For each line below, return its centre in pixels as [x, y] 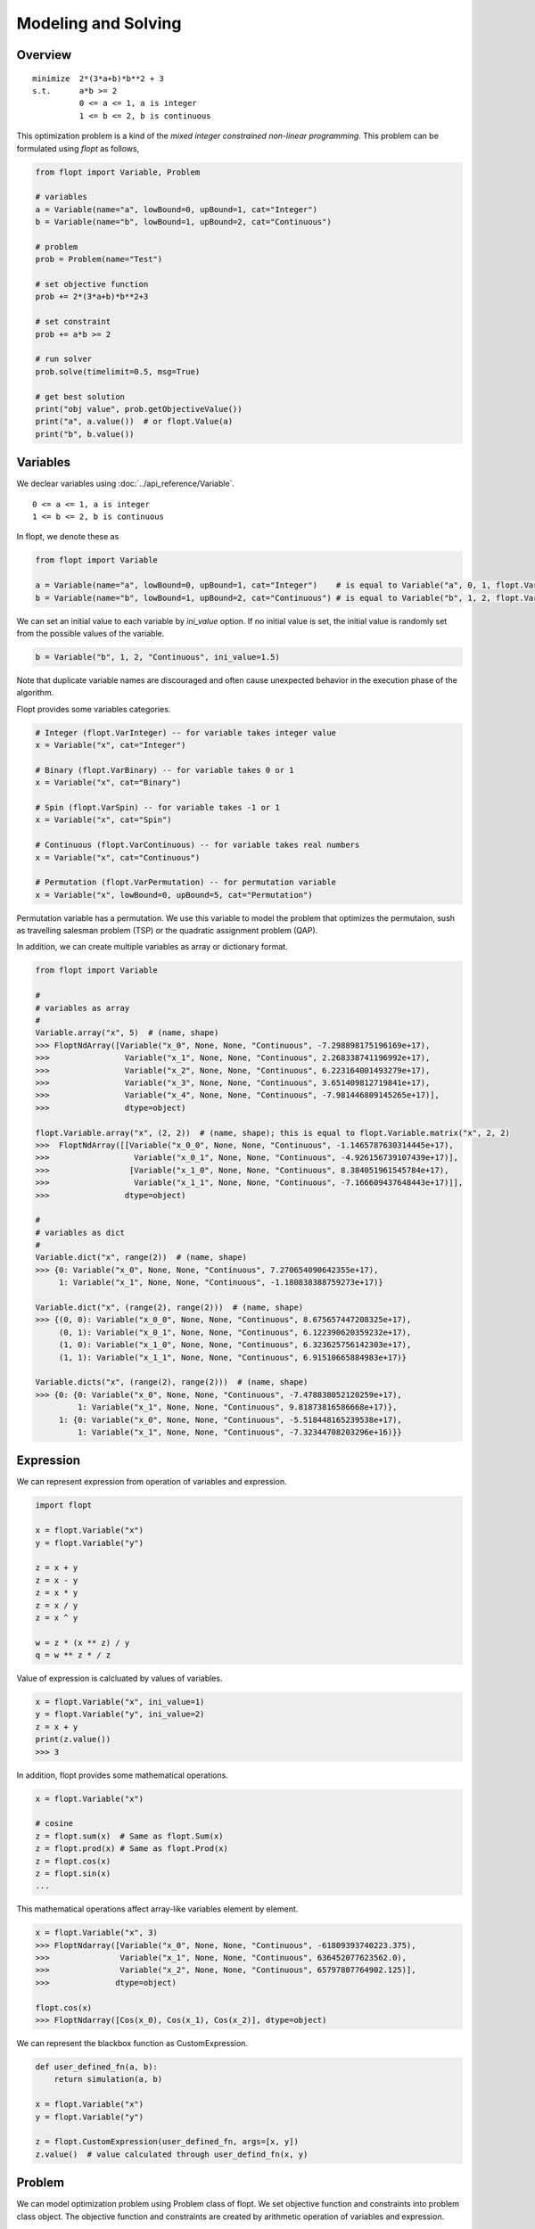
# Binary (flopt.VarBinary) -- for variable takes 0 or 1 [165, 770]
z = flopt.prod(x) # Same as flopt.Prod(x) [132, 1849]
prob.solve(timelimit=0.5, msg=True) [118, 371]
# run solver [64, 359]
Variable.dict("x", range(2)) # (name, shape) [141, 1258]
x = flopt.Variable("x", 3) [96, 1933]
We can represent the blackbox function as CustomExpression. [132, 2044]
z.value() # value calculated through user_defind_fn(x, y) [172, 2154]
